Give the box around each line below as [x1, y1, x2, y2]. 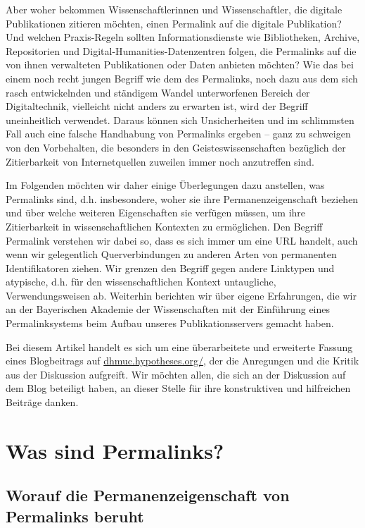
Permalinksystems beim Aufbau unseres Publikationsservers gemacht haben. [6, 316, 334, 331]
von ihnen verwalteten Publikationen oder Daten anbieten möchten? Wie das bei [6, 57, 354, 72]
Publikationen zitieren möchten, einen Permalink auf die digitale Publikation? [6, 16, 342, 30]
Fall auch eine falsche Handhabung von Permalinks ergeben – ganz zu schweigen [6, 126, 351, 141]
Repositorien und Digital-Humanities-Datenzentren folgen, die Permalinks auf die [6, 43, 357, 58]
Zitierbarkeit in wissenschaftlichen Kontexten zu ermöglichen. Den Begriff [6, 219, 323, 233]
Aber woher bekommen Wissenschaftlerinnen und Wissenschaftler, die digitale [6, 2, 342, 16]
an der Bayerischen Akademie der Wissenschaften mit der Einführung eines [6, 302, 331, 317]
